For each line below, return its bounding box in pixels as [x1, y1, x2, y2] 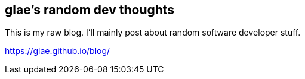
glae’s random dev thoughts [5, 2, 175, 17]
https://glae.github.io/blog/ [5, 46, 110, 56]
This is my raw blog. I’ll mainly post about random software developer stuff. [5, 27, 301, 38]
